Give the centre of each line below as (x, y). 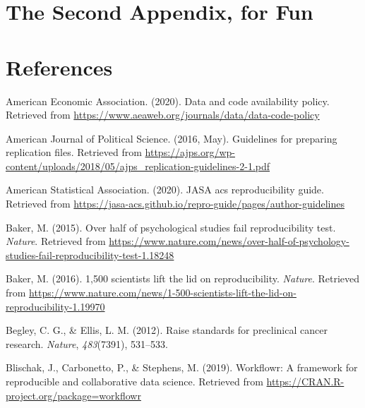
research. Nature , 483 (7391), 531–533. (87, 343)
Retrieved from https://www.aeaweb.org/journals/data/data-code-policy (163, 115)
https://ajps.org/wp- (190, 152)
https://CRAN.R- (305, 381)
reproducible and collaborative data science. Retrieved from (134, 381)
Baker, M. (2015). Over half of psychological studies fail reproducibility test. (171, 227)
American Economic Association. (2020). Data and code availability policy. (168, 101)
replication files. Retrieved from (74, 152)
